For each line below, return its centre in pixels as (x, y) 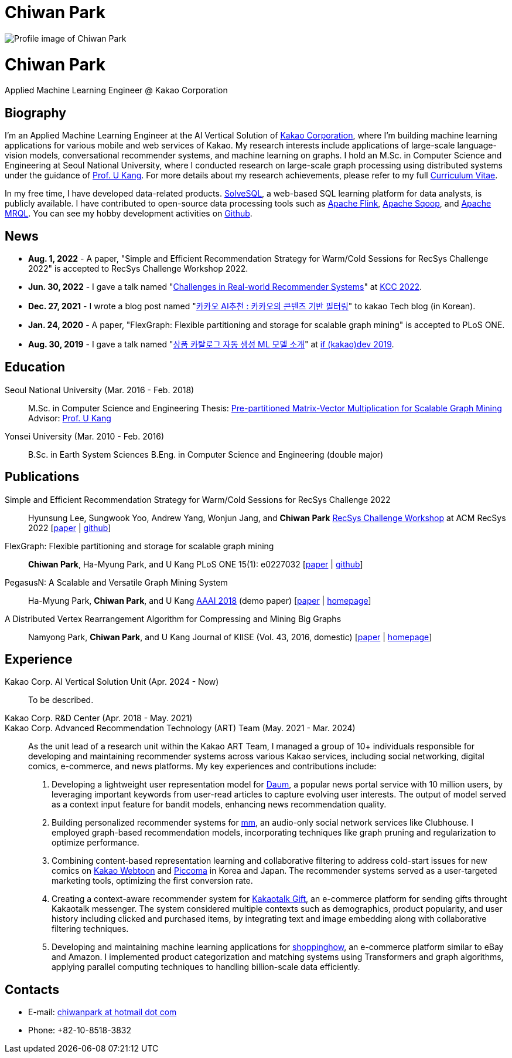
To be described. (61, 700)
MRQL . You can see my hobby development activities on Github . (129, 214)
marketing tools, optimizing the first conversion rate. (152, 881)
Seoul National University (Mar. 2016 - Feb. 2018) (100, 390)
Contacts (32, 989)
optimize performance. (95, 843)
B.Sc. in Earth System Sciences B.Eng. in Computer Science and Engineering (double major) (206, 454)
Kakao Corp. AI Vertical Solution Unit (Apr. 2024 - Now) (112, 682)
